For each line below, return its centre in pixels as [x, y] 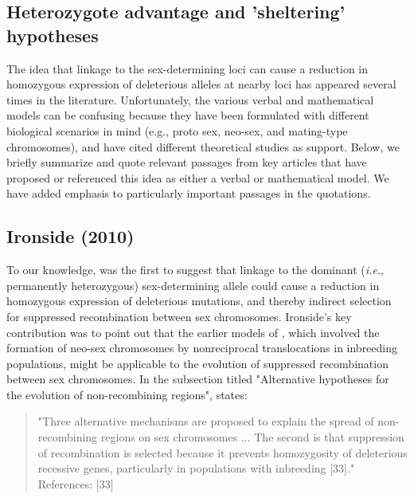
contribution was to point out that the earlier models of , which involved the [193, 332]
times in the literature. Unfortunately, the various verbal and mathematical [190, 99]
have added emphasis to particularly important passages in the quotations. [189, 193]
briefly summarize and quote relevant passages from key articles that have [187, 162]
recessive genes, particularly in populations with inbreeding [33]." [196, 468]
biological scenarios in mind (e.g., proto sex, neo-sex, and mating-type [177, 130]
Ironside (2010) [70, 236]
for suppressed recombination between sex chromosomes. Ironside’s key [179, 316]
